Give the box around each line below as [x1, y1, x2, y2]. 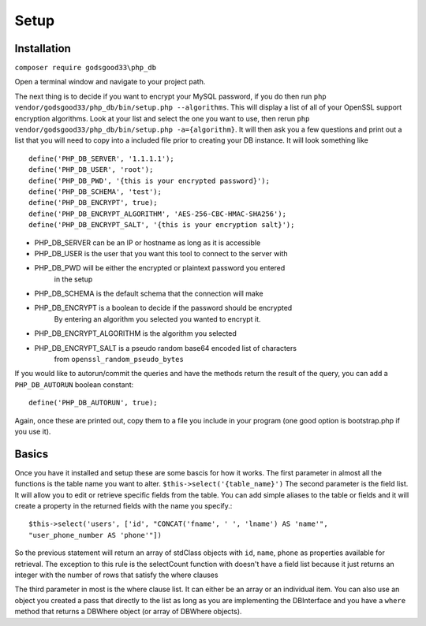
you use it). [14, 427, 51, 436]
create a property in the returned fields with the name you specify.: [14, 501, 233, 511]
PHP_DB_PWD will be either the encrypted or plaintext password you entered [34, 263, 286, 273]
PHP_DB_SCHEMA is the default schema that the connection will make [34, 289, 263, 299]
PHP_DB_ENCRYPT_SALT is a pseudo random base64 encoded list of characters [34, 343, 297, 352]
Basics [14, 447, 49, 460]
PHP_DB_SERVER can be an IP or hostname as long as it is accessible [34, 237, 261, 248]
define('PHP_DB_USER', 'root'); [28, 166, 154, 174]
